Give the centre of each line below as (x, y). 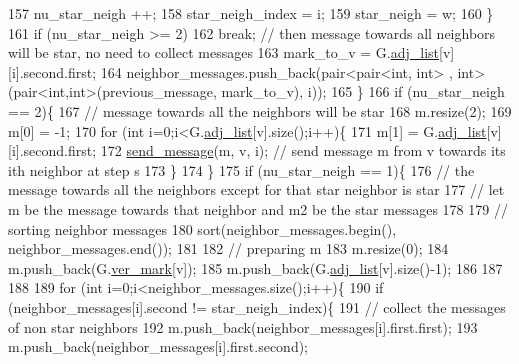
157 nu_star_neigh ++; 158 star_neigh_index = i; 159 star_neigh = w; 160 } (251, 13)
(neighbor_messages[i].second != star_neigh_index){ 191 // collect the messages (257, 306)
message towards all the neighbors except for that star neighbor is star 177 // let (256, 189)
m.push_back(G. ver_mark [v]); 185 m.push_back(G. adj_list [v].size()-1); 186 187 (255, 267)
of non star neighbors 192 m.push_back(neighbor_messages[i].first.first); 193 (243, 326)
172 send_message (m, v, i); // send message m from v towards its (303, 150)
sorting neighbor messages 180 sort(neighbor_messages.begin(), (202, 228)
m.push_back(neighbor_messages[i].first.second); (158, 346)
